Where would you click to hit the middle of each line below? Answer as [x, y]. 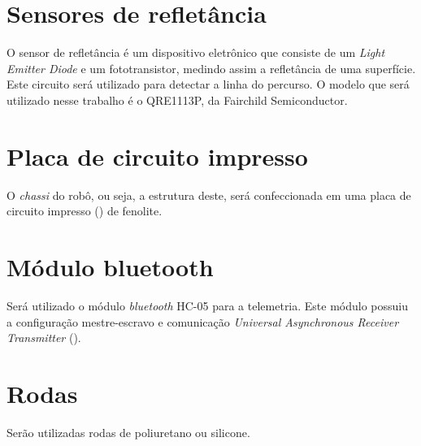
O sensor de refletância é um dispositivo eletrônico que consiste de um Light [196, 52]
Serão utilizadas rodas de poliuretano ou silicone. [128, 432]
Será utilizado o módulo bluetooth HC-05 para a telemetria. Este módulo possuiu [208, 305]
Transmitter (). [44, 338]
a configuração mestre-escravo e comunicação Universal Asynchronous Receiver [203, 321]
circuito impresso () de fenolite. [85, 211]
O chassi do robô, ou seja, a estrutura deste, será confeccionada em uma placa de [209, 195]
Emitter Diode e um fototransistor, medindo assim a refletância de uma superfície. [211, 68]
